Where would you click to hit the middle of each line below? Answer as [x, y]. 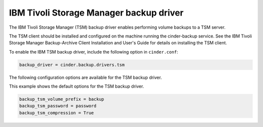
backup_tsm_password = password [58, 106]
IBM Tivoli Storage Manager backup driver [96, 13]
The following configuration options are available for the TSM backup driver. [85, 77]
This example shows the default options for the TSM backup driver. [76, 86]
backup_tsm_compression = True [57, 113]
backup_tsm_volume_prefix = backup [62, 99]
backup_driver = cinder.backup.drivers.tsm [72, 65]
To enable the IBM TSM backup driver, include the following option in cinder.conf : [94, 52]
